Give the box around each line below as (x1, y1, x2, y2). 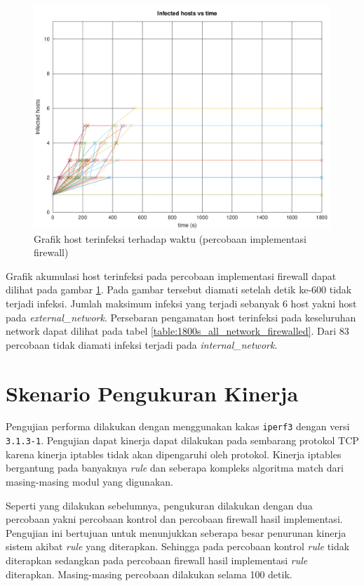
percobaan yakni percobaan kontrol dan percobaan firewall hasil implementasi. (6, 512, 343, 526)
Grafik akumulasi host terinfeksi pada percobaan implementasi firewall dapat (6, 268, 337, 283)
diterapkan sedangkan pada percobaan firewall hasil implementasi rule (6, 552, 308, 567)
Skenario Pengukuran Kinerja (6, 378, 299, 407)
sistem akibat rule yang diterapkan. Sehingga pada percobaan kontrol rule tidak (6, 539, 350, 554)
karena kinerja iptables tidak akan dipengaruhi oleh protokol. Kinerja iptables (6, 446, 342, 461)
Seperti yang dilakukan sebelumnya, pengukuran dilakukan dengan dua (6, 498, 313, 512)
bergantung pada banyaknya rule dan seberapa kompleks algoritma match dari (6, 460, 344, 475)
